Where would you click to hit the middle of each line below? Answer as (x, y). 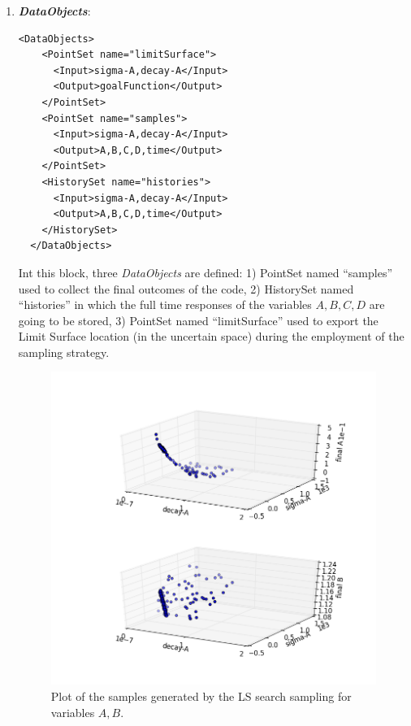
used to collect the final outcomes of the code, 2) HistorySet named (186, 288)
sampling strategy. (64, 352)
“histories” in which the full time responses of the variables (165, 304)
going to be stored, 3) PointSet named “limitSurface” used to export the (198, 320)
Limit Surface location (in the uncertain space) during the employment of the (211, 336)
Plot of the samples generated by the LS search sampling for (201, 696)
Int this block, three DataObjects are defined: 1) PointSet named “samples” (205, 272)
